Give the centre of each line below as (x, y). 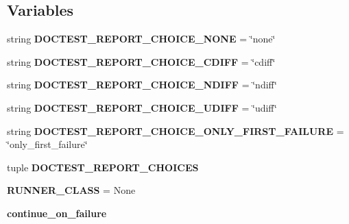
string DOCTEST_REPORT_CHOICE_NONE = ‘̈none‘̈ (141, 39)
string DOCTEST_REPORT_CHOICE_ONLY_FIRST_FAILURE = (176, 130)
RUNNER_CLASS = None (71, 190)
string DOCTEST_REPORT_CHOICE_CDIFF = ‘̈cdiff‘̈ (141, 61)
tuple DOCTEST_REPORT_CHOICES (103, 167)
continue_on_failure (57, 213)
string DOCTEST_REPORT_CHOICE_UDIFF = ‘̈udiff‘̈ (142, 107)
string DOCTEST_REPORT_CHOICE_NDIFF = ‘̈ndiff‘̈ (142, 85)
